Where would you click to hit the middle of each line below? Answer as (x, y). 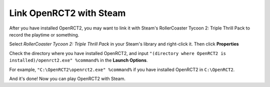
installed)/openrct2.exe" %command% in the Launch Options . (78, 60)
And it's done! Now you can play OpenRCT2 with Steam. (67, 78)
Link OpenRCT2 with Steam (67, 13)
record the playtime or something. (44, 34)
